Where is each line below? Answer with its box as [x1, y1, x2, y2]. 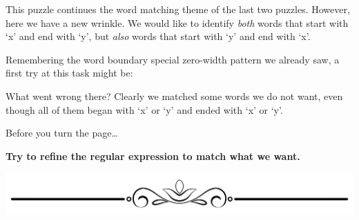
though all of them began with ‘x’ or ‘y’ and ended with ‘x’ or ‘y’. [6, 102, 283, 117]
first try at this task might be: [6, 66, 133, 80]
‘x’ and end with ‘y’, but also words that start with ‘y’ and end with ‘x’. [6, 29, 311, 43]
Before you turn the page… [6, 126, 118, 140]
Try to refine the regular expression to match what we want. [6, 148, 300, 163]
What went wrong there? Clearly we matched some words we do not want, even [6, 88, 343, 103]
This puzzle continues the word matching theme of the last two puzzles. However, [6, 2, 350, 16]
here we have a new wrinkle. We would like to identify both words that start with [6, 15, 349, 30]
